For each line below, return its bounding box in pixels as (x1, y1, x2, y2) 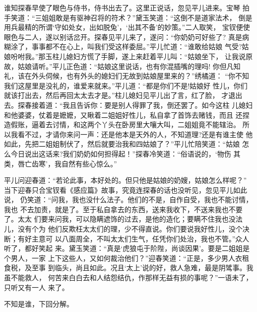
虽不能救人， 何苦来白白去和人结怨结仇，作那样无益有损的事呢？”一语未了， (4, 272, 253, 283)
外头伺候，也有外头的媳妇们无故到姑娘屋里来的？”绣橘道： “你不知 (31, 71, 249, 81)
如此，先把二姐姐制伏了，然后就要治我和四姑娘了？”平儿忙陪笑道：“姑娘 (4, 139, 240, 149)
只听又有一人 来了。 (4, 282, 69, 292)
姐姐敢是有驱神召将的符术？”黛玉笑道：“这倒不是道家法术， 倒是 (42, 12, 253, 22)
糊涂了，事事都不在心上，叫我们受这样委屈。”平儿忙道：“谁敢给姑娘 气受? (4, 41, 242, 52)
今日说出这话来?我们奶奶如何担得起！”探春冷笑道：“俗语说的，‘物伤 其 (10, 148, 241, 158)
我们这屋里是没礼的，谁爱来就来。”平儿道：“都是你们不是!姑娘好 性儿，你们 (4, 80, 248, 90)
